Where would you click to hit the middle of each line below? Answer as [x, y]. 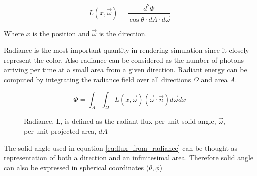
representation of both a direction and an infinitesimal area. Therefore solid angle [129, 157]
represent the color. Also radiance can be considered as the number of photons [124, 60]
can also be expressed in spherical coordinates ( [77, 167]
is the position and [61, 33]
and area [214, 79]
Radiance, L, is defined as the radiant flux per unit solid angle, [120, 121]
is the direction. [123, 33]
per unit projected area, [60, 130]
